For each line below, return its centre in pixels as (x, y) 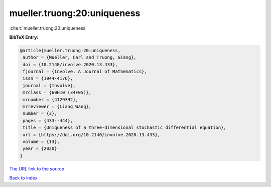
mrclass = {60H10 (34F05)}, (57, 92)
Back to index (23, 178)
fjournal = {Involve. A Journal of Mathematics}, (85, 72)
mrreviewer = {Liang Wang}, (57, 107)
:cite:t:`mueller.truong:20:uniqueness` (48, 28)
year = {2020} (40, 149)
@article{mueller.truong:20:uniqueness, (70, 50)
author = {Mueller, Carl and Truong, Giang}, (80, 57)
